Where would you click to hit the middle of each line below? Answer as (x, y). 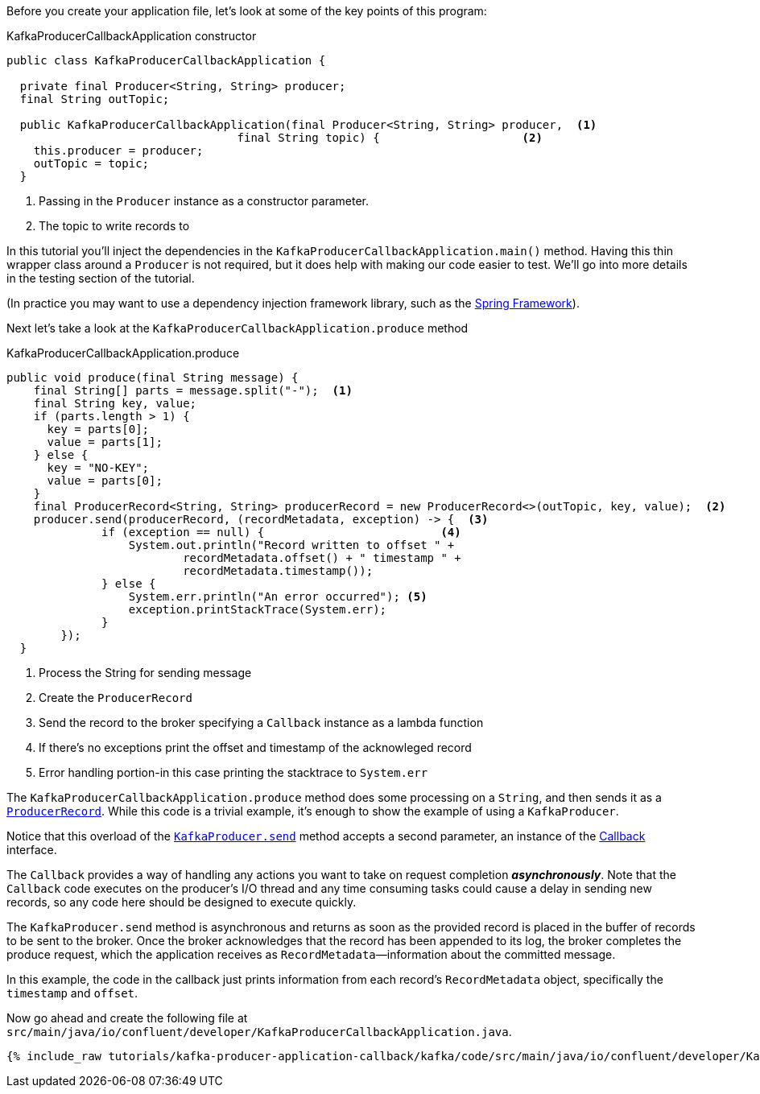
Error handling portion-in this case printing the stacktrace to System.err (233, 772)
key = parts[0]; (98, 429)
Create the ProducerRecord (116, 698)
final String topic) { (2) (390, 138)
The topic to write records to (114, 226)
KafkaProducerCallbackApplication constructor (132, 36)
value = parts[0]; (105, 481)
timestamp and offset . (72, 993)
